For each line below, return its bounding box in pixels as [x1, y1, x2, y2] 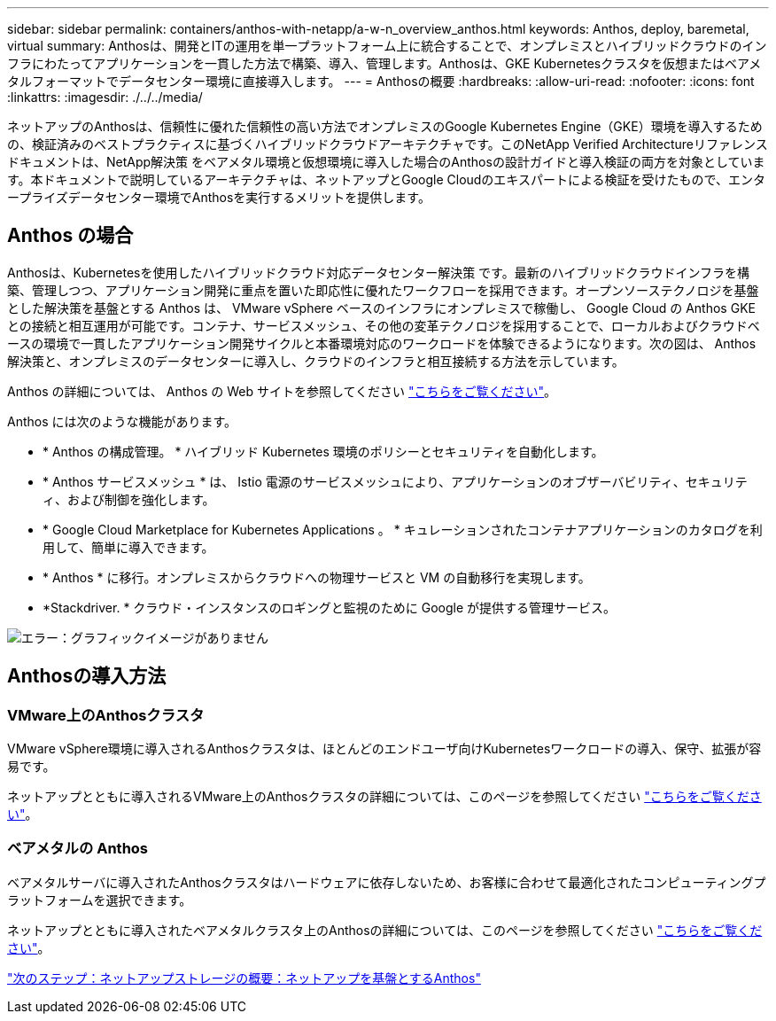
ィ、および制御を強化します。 [43, 491, 215, 507]
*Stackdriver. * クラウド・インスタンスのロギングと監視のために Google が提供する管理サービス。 [43, 599, 617, 615]
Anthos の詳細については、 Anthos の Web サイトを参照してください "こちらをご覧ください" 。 [7, 383, 557, 399]
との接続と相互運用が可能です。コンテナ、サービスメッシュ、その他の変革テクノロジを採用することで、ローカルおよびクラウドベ [7, 317, 760, 333]
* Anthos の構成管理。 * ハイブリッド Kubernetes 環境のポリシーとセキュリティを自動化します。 [43, 443, 604, 459]
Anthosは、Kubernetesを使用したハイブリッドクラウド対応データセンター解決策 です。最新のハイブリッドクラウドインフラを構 [7, 264, 749, 280]
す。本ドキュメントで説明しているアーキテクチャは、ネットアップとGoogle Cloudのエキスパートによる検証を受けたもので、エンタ [7, 172, 765, 187]
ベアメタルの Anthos [7, 839, 149, 858]
